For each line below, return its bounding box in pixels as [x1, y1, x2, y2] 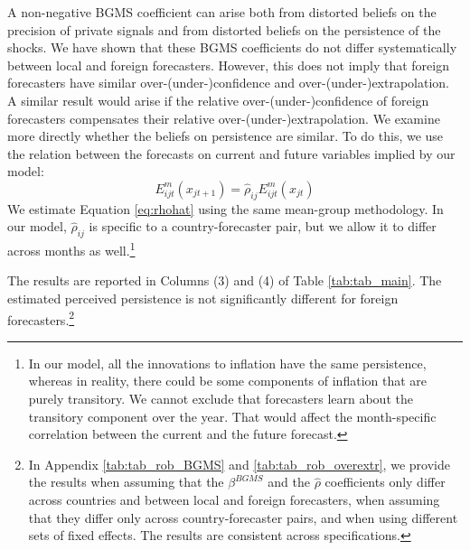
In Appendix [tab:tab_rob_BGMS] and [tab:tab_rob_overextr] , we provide [28, 454, 450, 473]
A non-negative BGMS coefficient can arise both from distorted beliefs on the [7, 3, 437, 21]
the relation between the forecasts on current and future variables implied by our [7, 144, 456, 163]
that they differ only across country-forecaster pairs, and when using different [28, 508, 458, 527]
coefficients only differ [324, 472, 446, 491]
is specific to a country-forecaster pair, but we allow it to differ [89, 217, 437, 236]
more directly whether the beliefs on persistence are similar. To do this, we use [7, 126, 444, 145]
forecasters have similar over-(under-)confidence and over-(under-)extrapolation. [7, 73, 450, 92]
